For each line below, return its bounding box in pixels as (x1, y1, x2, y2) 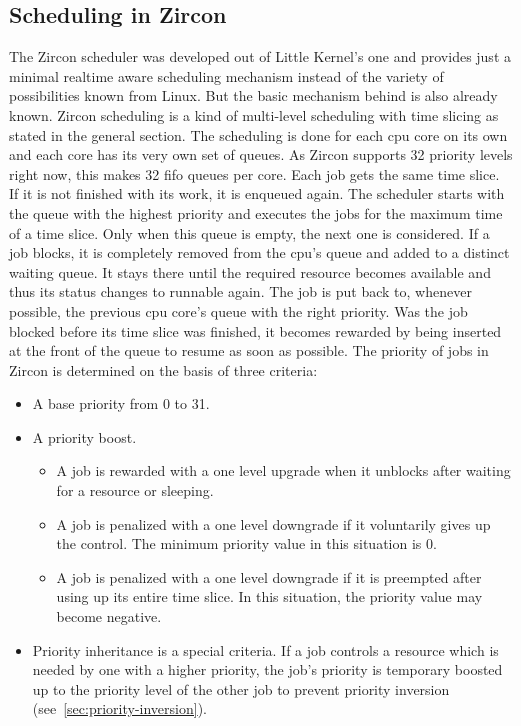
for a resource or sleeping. (56, 480, 214, 501)
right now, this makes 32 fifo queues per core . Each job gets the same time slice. (9, 163, 500, 184)
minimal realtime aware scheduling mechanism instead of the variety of (9, 65, 444, 86)
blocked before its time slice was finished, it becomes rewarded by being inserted (9, 320, 502, 341)
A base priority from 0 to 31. (32, 393, 210, 414)
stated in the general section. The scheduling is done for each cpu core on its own (9, 124, 508, 145)
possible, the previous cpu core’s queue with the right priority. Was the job (9, 300, 468, 321)
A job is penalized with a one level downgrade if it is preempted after (56, 566, 482, 587)
